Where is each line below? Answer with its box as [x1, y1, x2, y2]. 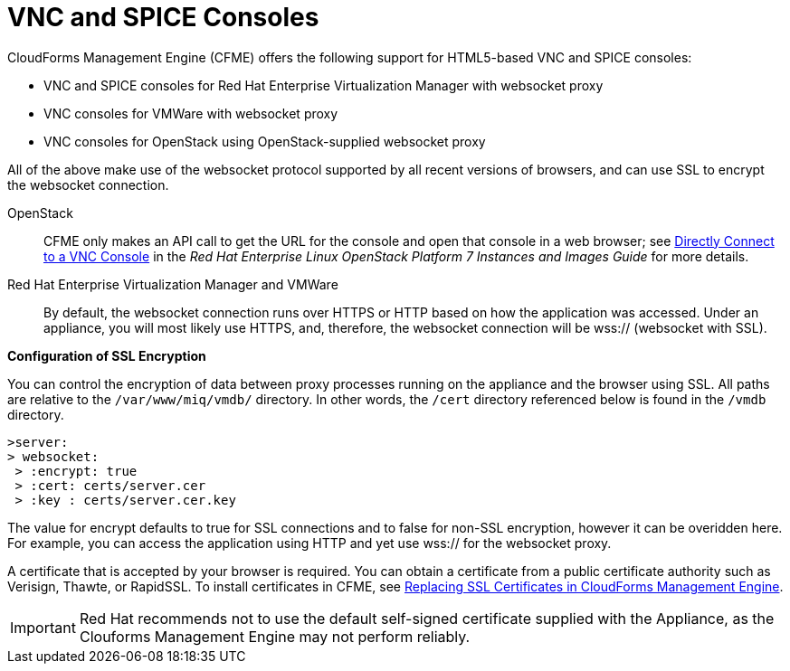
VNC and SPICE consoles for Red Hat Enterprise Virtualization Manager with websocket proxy [43, 77, 604, 93]
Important [10, 618, 76, 637]
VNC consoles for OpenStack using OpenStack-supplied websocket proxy [43, 133, 486, 149]
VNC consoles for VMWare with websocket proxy [43, 105, 338, 121]
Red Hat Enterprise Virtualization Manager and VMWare [7, 276, 338, 292]
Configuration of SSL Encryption [7, 347, 206, 364]
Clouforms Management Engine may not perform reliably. [79, 627, 471, 646]
